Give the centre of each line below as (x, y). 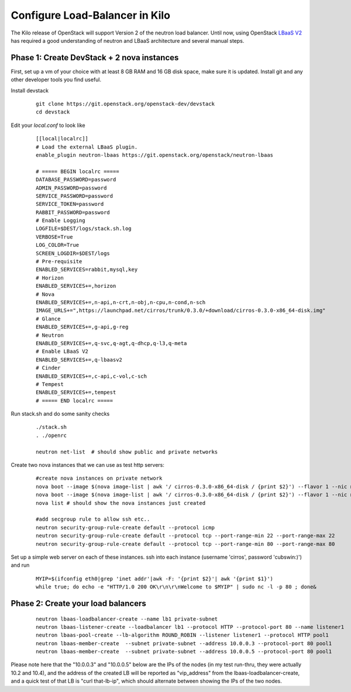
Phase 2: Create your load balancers (78, 603)
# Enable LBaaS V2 (62, 352)
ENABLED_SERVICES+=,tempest (76, 393)
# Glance (48, 319)
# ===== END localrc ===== (75, 400)
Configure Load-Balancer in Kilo (91, 15)
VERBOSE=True (54, 237)
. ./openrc (51, 435)
